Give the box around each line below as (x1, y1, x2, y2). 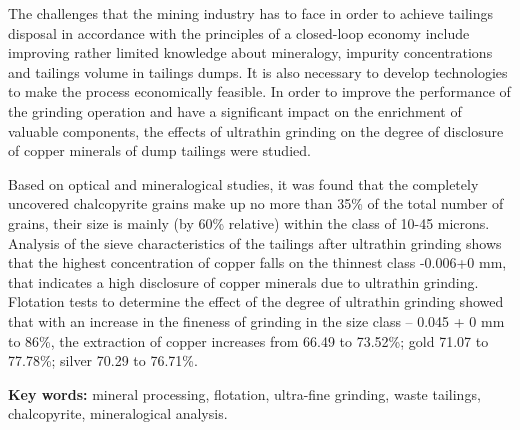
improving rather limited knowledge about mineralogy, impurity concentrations (8, 42, 493, 63)
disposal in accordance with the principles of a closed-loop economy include (8, 22, 470, 43)
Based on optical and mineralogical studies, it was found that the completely (8, 173, 479, 194)
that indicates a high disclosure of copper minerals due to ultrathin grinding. (8, 271, 479, 292)
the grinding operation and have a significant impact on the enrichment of (8, 100, 462, 121)
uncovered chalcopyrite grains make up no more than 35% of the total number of (8, 193, 504, 214)
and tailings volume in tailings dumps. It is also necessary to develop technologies (8, 61, 508, 82)
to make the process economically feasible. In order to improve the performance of (8, 81, 511, 102)
